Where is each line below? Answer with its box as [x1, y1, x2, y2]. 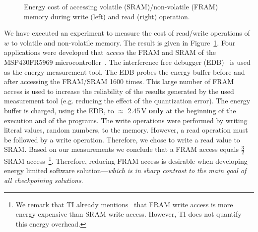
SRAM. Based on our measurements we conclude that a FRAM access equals [4, 144, 239, 154]
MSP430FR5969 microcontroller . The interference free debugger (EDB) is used [4, 56, 251, 67]
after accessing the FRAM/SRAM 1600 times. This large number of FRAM [4, 76, 234, 87]
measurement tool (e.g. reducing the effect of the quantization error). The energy [4, 95, 251, 106]
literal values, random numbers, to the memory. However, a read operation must [4, 125, 248, 135]
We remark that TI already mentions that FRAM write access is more [15, 199, 233, 209]
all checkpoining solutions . [4, 175, 83, 185]
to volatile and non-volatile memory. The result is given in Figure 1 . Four [11, 37, 236, 47]
